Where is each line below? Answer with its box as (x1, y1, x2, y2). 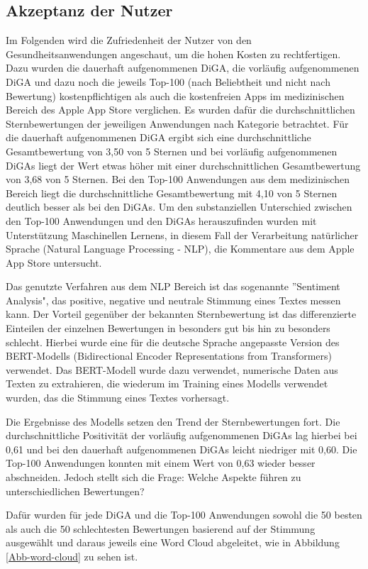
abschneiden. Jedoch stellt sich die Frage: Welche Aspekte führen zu (6, 470, 301, 485)
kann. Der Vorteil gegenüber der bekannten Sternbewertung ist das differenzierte (6, 306, 357, 321)
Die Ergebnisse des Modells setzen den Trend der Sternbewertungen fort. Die (6, 414, 340, 429)
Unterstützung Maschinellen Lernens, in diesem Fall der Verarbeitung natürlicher (6, 227, 359, 242)
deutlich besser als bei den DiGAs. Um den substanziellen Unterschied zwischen (6, 199, 352, 214)
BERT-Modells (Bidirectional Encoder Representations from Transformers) (6, 348, 332, 363)
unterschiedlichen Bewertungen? (6, 483, 145, 498)
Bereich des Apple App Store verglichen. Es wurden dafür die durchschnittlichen (6, 102, 355, 117)
